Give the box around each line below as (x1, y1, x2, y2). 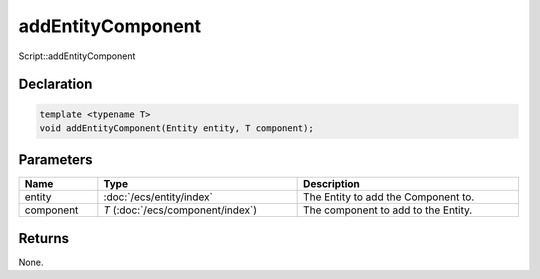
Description (303, 177, 360, 191)
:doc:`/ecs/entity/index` (103, 190, 214, 204)
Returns (18, 230, 70, 247)
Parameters (18, 151, 93, 169)
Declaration (18, 76, 93, 93)
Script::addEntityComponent (18, 50, 136, 62)
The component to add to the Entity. (303, 203, 473, 217)
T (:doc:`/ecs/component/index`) (103, 203, 258, 217)
